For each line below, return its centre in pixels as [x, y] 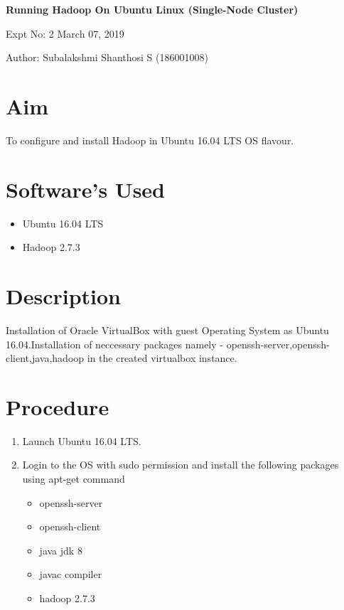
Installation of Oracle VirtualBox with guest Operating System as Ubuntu [167, 330]
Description [64, 296]
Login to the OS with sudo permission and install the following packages [181, 465]
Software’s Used [86, 189]
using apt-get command [74, 479]
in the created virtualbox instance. [162, 358]
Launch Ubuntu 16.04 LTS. [82, 440]
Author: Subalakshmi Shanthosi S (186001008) [107, 57]
